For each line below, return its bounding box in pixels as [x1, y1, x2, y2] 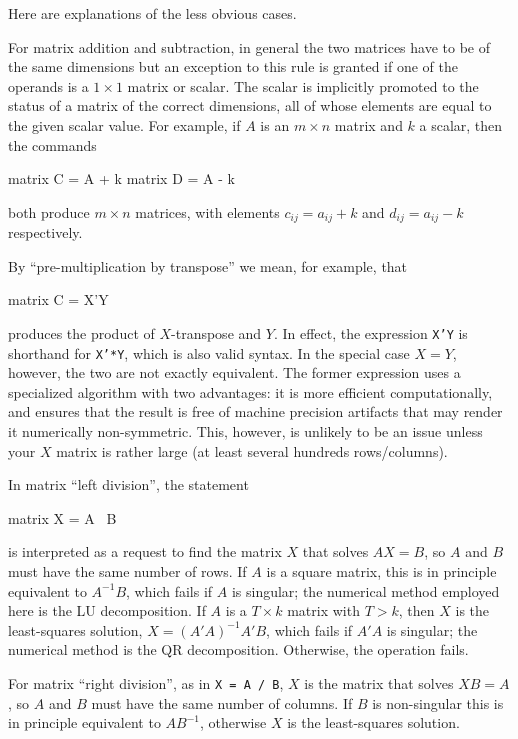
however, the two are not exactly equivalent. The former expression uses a [8, 362, 461, 383]
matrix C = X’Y [8, 289, 109, 310]
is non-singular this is [372, 692, 504, 713]
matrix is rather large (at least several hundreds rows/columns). [56, 440, 448, 461]
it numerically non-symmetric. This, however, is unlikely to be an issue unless [8, 421, 483, 442]
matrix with [287, 600, 360, 621]
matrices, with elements [135, 201, 280, 222]
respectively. [8, 222, 83, 243]
